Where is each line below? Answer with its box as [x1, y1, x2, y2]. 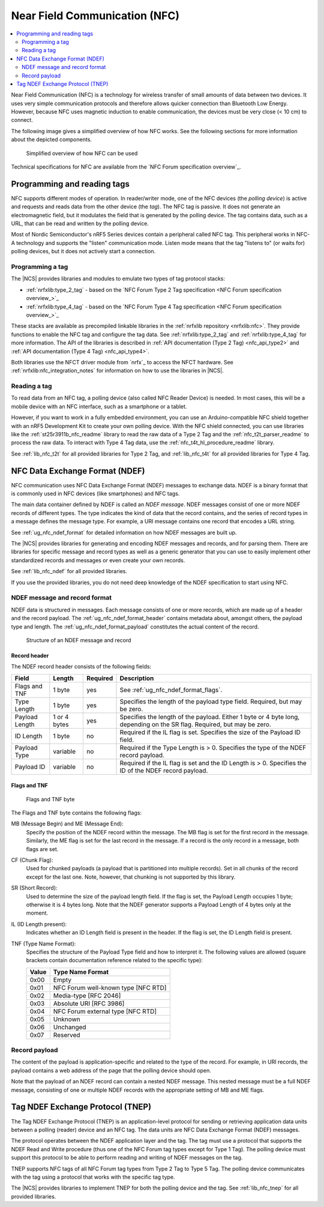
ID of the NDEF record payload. [119, 766, 208, 774]
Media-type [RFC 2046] [53, 991, 121, 999]
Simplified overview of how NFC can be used [26, 149, 138, 157]
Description [119, 674, 154, 682]
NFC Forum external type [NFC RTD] [53, 1007, 157, 1016]
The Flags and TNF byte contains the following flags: [11, 809, 142, 816]
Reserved [53, 1031, 80, 1039]
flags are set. [26, 845, 59, 852]
